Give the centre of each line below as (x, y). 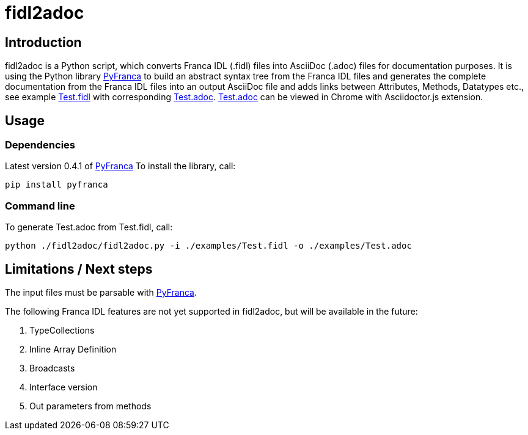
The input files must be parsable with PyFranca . (101, 292)
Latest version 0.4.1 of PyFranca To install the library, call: (120, 166)
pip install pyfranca (57, 185)
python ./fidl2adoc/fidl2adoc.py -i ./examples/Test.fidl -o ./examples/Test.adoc (208, 246)
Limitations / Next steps (79, 269)
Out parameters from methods (90, 406)
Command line (40, 206)
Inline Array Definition (73, 349)
